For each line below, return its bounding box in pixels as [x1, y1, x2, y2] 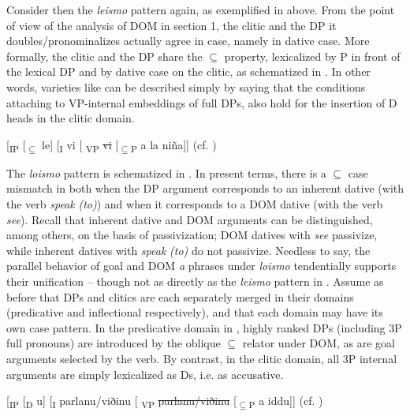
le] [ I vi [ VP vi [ [42, 136, 119, 155]
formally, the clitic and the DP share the [6, 47, 203, 64]
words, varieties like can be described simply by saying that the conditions [6, 78, 366, 95]
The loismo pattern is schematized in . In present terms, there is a [6, 164, 326, 181]
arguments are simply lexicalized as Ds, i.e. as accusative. [6, 365, 284, 382]
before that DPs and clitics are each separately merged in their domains [6, 288, 354, 305]
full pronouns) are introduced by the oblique [6, 335, 221, 351]
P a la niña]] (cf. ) [130, 136, 217, 155]
